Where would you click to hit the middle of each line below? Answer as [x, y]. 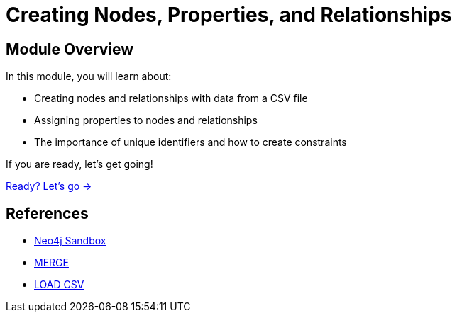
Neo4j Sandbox [70, 241]
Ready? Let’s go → [49, 186]
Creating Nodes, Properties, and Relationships [229, 15]
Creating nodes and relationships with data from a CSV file [171, 98]
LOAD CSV [59, 285]
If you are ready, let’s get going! [79, 164]
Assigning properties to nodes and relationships [146, 120]
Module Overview [70, 49]
